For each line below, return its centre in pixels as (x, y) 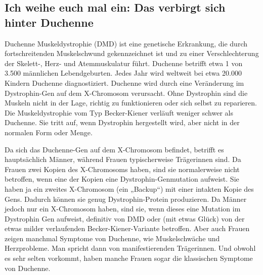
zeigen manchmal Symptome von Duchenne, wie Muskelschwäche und (112, 238)
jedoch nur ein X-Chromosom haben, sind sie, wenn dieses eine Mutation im (123, 209)
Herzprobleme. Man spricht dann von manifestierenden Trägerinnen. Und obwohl (130, 248)
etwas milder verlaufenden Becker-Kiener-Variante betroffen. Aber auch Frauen (127, 228)
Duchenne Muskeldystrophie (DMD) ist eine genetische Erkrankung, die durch (126, 43)
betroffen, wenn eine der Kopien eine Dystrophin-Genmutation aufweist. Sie (122, 179)
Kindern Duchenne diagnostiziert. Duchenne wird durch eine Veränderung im (124, 82)
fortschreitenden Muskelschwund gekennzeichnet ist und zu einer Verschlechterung (132, 53)
